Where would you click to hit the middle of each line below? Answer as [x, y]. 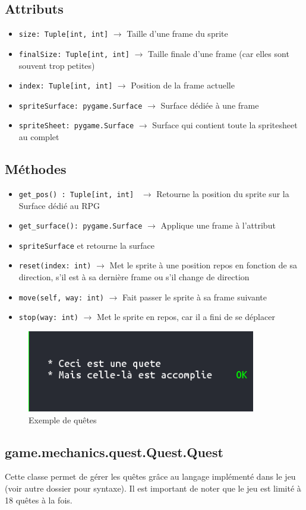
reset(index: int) [55, 266]
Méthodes [36, 169]
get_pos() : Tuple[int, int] [76, 194]
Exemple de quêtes [63, 419]
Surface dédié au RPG [59, 205]
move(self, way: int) [61, 298]
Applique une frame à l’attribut [218, 225]
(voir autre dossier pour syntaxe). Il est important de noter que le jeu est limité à [153, 488]
